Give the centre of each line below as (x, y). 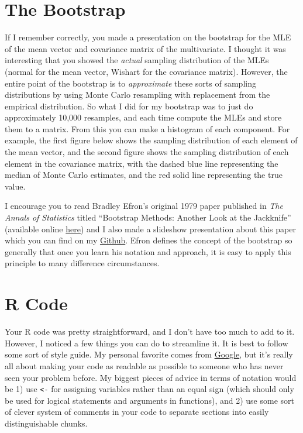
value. (15, 186)
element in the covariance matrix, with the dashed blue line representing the (142, 163)
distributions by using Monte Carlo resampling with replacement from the (137, 94)
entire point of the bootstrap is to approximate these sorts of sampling (130, 83)
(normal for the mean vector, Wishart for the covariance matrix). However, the (146, 71)
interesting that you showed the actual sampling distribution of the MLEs (137, 60)
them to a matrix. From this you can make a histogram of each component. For (147, 128)
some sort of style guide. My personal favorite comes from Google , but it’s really (149, 354)
